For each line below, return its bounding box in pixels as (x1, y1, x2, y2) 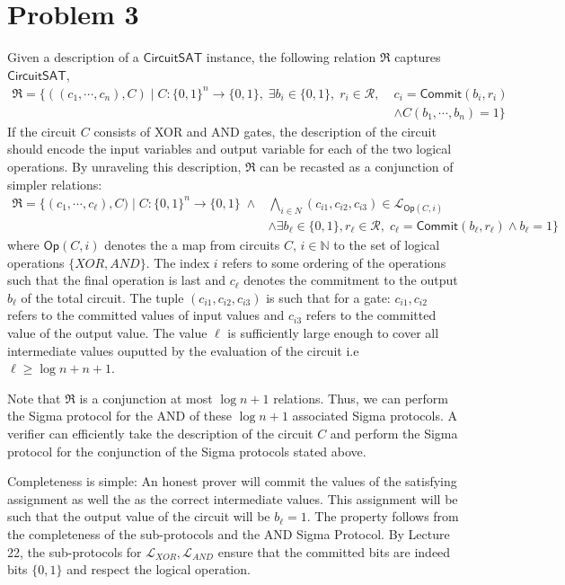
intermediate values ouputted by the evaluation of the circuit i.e (7, 341, 359, 359)
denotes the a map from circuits (104, 235, 280, 253)
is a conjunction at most (79, 388, 213, 407)
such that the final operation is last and (7, 270, 225, 289)
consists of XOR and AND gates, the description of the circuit (93, 121, 437, 140)
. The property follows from (306, 507, 459, 526)
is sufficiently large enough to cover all (227, 323, 439, 341)
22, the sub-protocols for (7, 542, 142, 561)
